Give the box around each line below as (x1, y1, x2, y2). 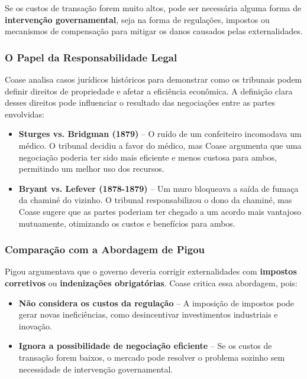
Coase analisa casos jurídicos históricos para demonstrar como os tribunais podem (5, 73, 302, 85)
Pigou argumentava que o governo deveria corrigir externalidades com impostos (5, 265, 297, 277)
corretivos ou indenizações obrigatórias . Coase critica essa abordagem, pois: (5, 276, 298, 289)
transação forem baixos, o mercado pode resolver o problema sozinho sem (18, 351, 285, 363)
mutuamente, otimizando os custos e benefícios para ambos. (18, 217, 235, 229)
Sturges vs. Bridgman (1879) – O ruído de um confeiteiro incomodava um (18, 128, 302, 140)
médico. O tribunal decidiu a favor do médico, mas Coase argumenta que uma (18, 139, 302, 151)
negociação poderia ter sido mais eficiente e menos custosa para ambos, (18, 151, 277, 163)
